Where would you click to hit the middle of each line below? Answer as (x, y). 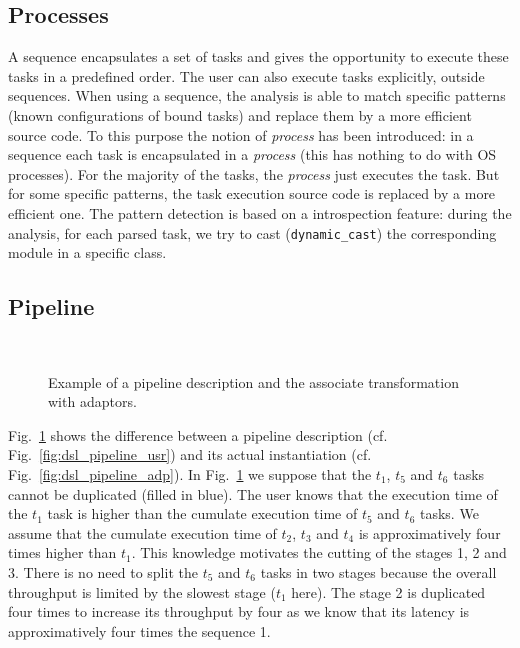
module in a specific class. (87, 252)
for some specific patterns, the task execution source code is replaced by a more (252, 193)
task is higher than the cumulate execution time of (202, 513)
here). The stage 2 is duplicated (388, 591)
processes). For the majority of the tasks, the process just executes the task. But (254, 173)
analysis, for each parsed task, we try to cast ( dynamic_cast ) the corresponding (252, 232)
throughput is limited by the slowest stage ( (142, 591)
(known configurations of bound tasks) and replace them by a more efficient (240, 114)
